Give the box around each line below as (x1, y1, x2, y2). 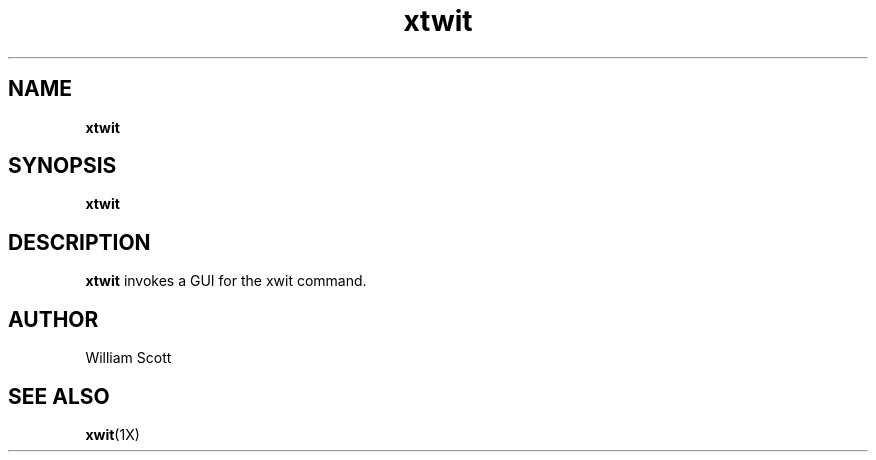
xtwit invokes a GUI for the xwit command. (85, 272, 367, 290)
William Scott (85, 349, 172, 367)
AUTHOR (8, 306, 99, 332)
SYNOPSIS (8, 153, 117, 179)
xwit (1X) (85, 425, 140, 443)
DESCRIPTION (8, 229, 151, 255)
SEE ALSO (8, 383, 110, 409)
